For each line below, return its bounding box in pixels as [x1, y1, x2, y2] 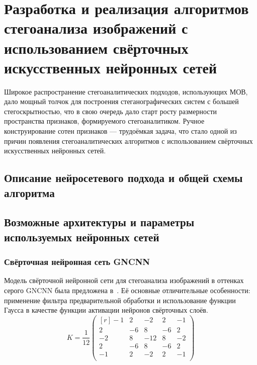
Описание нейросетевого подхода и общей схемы [4, 170, 243, 186]
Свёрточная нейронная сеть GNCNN [4, 255, 150, 268]
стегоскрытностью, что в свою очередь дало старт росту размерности [4, 106, 217, 116]
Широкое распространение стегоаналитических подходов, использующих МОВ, [4, 86, 248, 97]
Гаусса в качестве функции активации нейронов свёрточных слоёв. [4, 305, 208, 315]
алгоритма [4, 185, 55, 200]
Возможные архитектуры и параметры [4, 214, 195, 230]
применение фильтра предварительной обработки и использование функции [4, 295, 236, 305]
